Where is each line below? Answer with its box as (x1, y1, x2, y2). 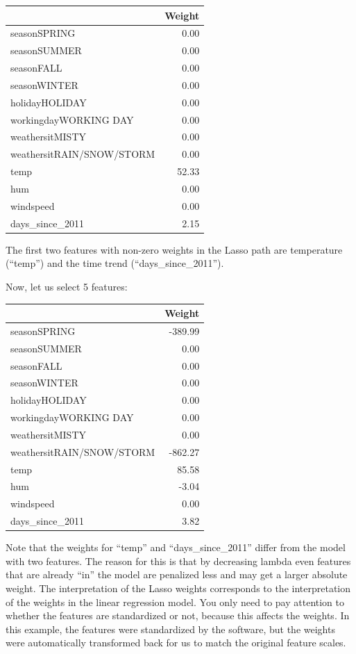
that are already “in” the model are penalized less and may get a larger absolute (6, 567, 348, 582)
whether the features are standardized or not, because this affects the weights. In (6, 608, 350, 623)
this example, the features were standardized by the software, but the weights (6, 621, 335, 636)
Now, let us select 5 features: (6, 279, 128, 293)
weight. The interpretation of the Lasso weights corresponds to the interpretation (6, 581, 351, 595)
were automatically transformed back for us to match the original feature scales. (6, 635, 346, 650)
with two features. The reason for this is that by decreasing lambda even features (6, 553, 351, 568)
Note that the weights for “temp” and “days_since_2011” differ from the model (6, 540, 346, 555)
